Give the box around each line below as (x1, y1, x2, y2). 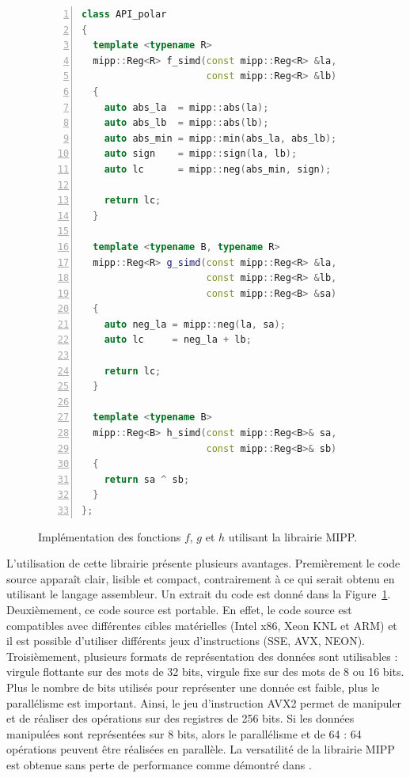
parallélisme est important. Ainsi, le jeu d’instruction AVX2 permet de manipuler (6, 694, 402, 711)
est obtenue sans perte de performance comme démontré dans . (6, 756, 312, 772)
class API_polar (82, 9, 167, 20)
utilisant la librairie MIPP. (228, 528, 358, 545)
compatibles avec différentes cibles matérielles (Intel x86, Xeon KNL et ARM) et (6, 617, 397, 633)
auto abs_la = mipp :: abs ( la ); (104, 101, 269, 113)
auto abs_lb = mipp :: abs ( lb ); (104, 117, 269, 129)
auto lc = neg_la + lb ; (104, 334, 252, 346)
